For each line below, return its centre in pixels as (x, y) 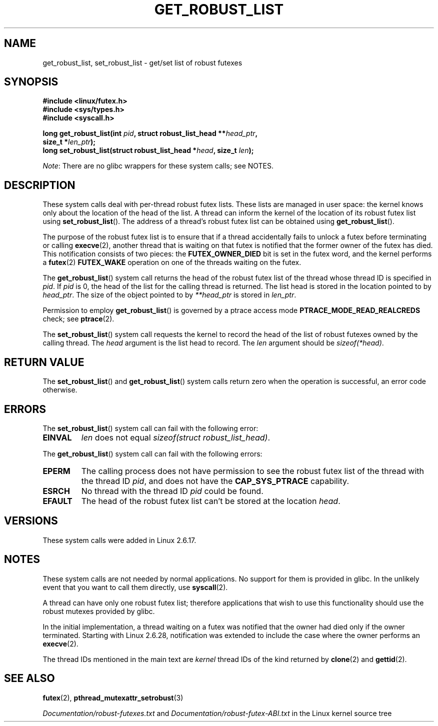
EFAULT (57, 501)
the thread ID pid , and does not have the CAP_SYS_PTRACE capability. (215, 481)
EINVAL (57, 437)
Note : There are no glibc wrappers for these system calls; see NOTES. (158, 166)
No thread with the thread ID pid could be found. (172, 491)
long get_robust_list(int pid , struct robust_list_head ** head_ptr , (150, 133)
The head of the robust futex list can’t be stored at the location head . (211, 501)
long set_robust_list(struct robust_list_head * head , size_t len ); (148, 150)
